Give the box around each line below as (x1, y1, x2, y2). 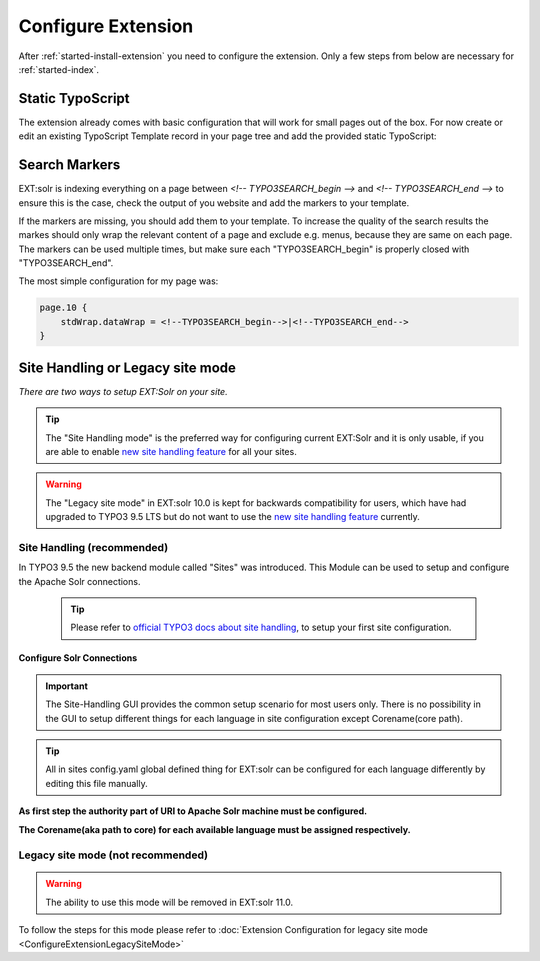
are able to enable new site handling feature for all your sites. (45, 445, 297, 457)
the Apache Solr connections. (18, 575, 141, 587)
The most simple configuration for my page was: (18, 275, 219, 287)
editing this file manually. (45, 777, 149, 789)
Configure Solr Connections (18, 652, 138, 664)
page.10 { (39, 302, 88, 314)
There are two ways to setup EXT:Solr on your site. (18, 385, 229, 397)
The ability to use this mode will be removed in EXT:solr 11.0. (45, 896, 294, 908)
